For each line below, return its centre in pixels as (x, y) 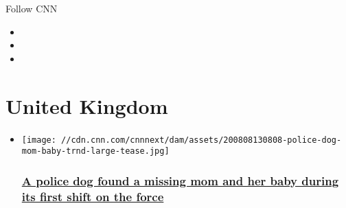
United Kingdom (87, 105)
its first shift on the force (93, 196)
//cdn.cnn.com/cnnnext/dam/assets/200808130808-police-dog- (201, 140)
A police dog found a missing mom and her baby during (180, 180)
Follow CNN (32, 8)
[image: (39, 140)
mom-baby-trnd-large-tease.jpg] (95, 151)
